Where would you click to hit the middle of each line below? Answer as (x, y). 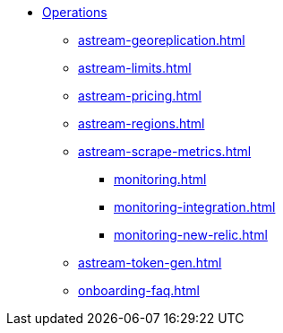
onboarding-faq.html (139, 290)
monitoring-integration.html (195, 207)
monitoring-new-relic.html (191, 235)
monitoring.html (160, 179)
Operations (75, 12)
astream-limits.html (135, 68)
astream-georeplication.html (162, 40)
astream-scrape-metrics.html (165, 151)
